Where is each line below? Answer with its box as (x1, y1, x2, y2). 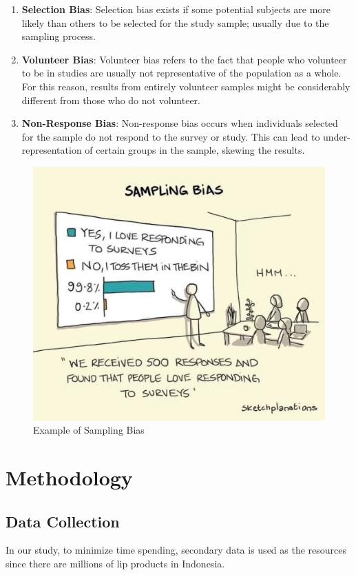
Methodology (6, 463, 133, 491)
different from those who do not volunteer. (21, 92, 200, 107)
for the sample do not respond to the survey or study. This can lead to (21, 129, 320, 143)
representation (21, 143, 82, 157)
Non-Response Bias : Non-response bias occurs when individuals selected (21, 116, 338, 130)
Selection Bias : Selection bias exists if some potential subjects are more (21, 2, 331, 16)
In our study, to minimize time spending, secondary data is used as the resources (6, 543, 347, 557)
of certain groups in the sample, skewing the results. (85, 143, 305, 157)
